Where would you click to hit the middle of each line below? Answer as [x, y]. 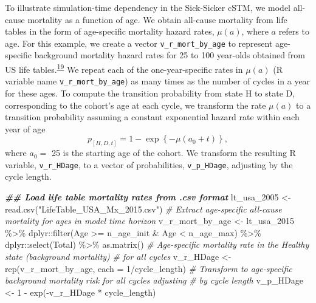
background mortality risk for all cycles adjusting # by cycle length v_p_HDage [154, 280]
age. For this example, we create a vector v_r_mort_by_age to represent [139, 43]
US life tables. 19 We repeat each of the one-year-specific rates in [124, 68]
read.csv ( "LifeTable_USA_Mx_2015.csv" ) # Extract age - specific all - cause [143, 209]
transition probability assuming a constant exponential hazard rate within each [152, 117]
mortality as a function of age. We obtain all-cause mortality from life [157, 19]
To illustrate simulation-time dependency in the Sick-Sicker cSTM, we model [148, 7]
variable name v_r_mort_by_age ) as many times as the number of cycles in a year [158, 81]
